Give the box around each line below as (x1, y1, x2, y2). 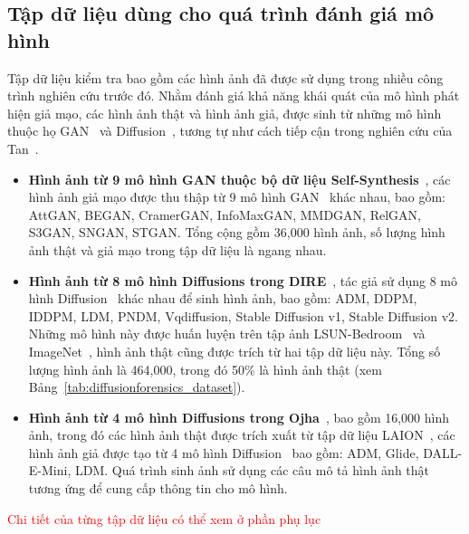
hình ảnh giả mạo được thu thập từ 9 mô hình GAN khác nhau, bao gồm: (28, 187, 446, 206)
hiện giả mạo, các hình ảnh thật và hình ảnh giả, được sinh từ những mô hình (7, 103, 442, 122)
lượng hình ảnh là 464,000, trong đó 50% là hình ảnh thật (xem (28, 359, 382, 378)
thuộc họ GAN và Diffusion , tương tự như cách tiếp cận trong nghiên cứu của (7, 121, 453, 140)
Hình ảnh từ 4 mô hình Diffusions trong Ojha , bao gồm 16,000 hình (28, 407, 450, 426)
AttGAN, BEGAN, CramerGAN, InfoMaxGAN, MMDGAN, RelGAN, (28, 205, 421, 224)
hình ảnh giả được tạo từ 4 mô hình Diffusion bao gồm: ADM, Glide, (28, 443, 419, 462)
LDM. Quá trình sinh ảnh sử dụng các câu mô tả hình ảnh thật (74, 461, 430, 480)
